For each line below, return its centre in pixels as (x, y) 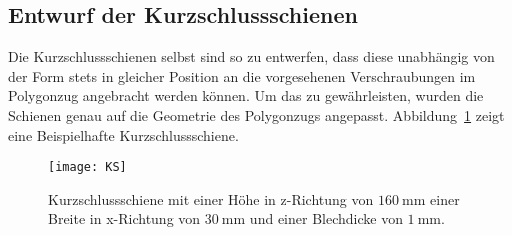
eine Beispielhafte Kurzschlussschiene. (123, 134)
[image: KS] (87, 167)
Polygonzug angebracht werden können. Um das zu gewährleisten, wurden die (246, 95)
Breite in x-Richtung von (124, 218)
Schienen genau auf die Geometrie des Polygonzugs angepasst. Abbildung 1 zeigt (256, 114)
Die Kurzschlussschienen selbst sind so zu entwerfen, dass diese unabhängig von (251, 56)
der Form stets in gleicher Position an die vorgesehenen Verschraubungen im (242, 75)
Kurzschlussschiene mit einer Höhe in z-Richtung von (211, 198)
